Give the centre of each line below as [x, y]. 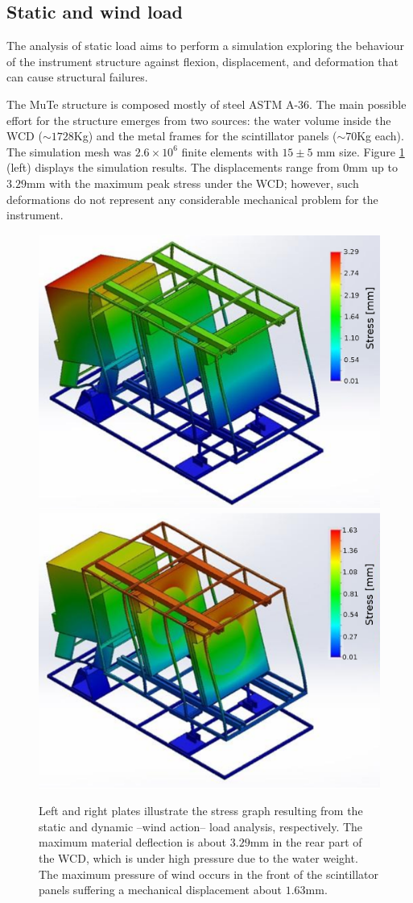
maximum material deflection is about [133, 842]
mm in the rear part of [306, 842]
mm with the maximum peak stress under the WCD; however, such [192, 183]
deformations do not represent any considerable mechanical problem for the [192, 199]
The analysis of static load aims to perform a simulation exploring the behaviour [206, 46]
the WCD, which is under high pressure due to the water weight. [198, 857]
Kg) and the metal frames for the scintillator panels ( [205, 136]
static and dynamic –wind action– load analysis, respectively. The [201, 826]
